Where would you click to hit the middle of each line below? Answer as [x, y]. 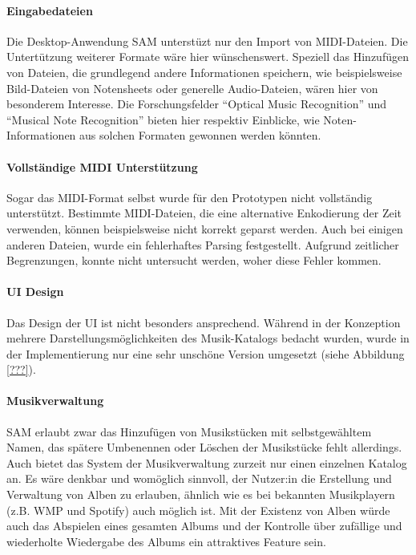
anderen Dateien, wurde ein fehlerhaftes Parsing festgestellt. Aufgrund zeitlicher [203, 244]
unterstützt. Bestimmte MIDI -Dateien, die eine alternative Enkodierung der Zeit [204, 213]
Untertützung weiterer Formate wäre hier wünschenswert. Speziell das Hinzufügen [208, 57]
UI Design [35, 292]
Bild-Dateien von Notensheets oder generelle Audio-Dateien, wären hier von [192, 88]
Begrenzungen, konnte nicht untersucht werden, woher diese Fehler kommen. [194, 260]
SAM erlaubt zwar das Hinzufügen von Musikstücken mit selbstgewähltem [189, 431]
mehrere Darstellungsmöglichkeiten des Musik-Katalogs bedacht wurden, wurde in [208, 338]
